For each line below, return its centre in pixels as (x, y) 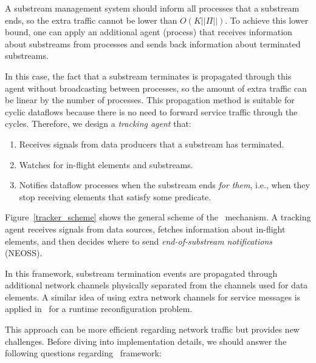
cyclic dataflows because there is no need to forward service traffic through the (151, 111)
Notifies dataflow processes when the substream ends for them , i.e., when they (164, 185)
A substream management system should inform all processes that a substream (152, 8)
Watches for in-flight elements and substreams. (106, 164)
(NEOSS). (24, 253)
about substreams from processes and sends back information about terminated (153, 43)
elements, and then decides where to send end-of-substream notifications (139, 241)
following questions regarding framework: (83, 353)
